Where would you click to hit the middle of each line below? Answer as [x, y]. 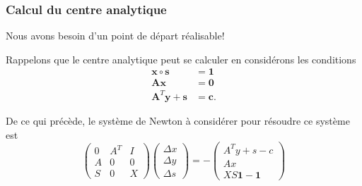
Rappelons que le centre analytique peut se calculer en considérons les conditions [181, 59]
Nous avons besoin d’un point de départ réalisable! [115, 36]
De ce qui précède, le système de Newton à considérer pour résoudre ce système [178, 120]
